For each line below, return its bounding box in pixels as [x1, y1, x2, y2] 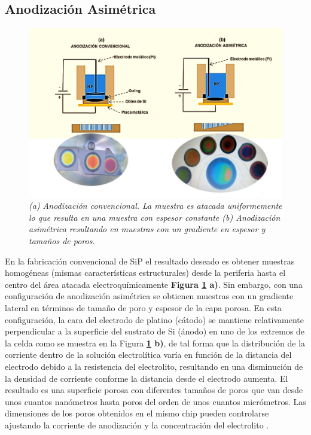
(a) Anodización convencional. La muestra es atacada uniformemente [29, 199, 282, 212]
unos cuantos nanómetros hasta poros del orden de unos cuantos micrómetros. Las [5, 395, 306, 407]
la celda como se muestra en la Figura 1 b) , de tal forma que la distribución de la [5, 336, 306, 349]
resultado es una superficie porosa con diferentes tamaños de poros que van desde [5, 384, 303, 396]
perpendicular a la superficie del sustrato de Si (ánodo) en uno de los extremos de [5, 325, 305, 337]
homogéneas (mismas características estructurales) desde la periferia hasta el [5, 266, 286, 279]
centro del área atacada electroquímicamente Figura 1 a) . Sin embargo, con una [5, 278, 303, 290]
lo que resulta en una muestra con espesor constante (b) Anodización [29, 211, 280, 223]
